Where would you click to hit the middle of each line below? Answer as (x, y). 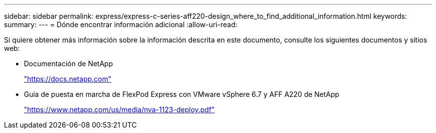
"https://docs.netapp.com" (68, 79)
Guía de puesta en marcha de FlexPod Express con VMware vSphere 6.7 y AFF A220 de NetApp (182, 94)
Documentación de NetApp (68, 64)
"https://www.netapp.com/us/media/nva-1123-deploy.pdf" (119, 110)
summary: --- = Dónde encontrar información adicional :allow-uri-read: (121, 24)
